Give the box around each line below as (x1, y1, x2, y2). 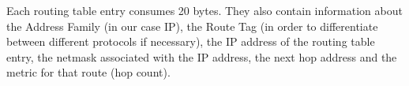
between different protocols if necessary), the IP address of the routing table (6, 33, 375, 50)
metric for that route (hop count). (6, 64, 171, 80)
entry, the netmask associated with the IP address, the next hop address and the (6, 48, 397, 65)
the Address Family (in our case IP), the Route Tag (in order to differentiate (6, 17, 378, 34)
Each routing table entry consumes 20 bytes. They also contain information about (6, 2, 403, 18)
